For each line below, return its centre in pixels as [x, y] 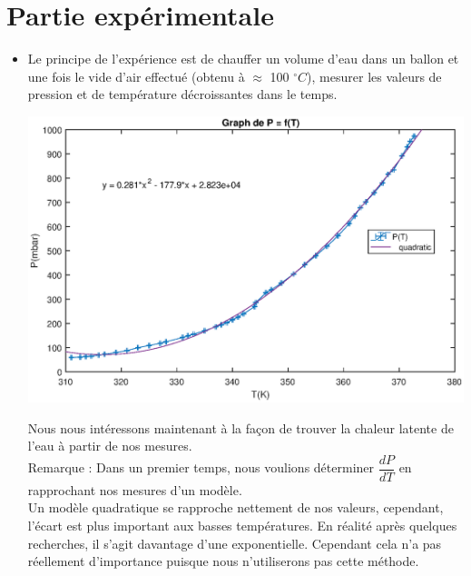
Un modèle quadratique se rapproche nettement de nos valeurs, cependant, [235, 507]
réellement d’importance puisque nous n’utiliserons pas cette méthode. [223, 561]
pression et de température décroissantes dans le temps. [182, 94]
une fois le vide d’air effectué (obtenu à [136, 76]
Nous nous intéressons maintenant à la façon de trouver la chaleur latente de [240, 427]
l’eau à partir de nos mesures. [110, 446]
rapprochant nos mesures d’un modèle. [135, 489]
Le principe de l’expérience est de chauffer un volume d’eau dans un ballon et [243, 59]
